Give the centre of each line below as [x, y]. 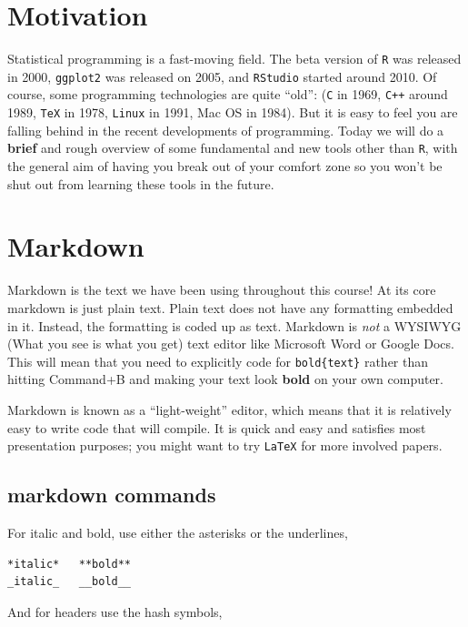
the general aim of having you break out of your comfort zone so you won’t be [225, 166]
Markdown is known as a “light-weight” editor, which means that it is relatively [229, 409]
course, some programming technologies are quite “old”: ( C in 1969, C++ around [228, 94]
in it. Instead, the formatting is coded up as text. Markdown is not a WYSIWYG [234, 325]
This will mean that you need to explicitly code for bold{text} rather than [218, 361]
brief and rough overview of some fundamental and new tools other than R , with [233, 148]
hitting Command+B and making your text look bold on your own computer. [225, 379]
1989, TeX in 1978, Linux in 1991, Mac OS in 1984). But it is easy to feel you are [233, 112]
